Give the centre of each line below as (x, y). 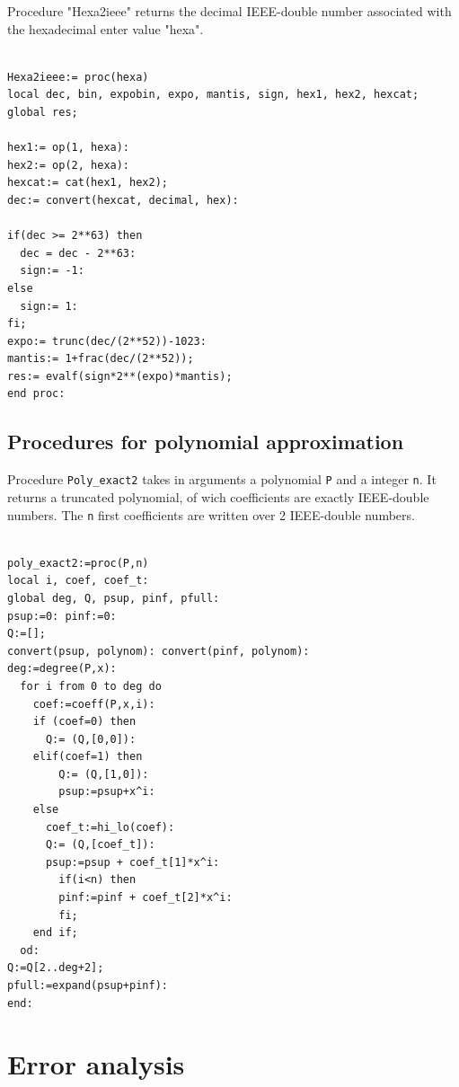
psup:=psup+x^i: (107, 792)
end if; (55, 933)
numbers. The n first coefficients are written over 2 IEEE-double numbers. (211, 514)
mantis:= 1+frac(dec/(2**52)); (101, 359)
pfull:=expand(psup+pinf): (88, 986)
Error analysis (96, 1064)
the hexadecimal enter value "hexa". (106, 28)
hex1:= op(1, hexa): (69, 148)
